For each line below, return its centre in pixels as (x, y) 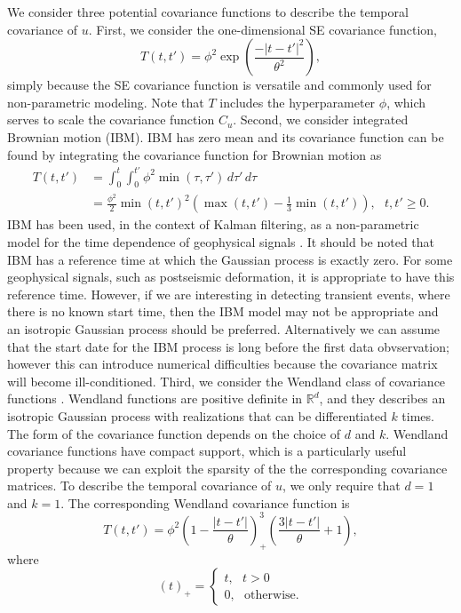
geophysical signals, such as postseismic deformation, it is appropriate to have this (231, 277)
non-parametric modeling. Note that (106, 102)
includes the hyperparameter (298, 102)
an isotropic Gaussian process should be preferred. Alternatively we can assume (224, 328)
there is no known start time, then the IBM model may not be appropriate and (223, 311)
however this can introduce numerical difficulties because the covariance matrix (223, 364)
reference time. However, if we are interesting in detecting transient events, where (229, 294)
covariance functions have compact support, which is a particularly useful (207, 451)
